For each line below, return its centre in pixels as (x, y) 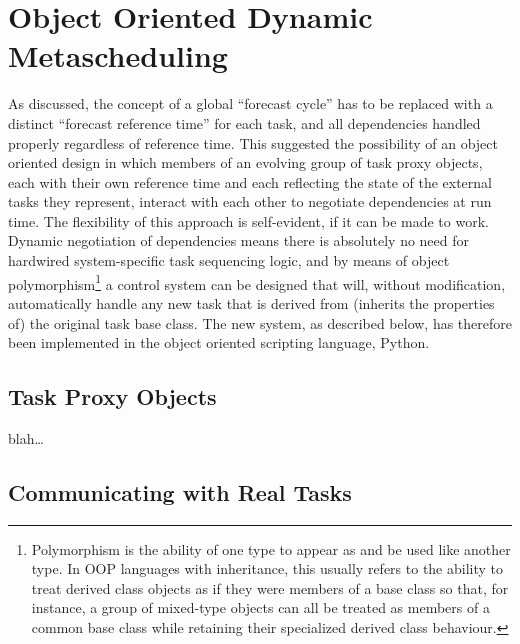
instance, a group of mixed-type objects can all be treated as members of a (260, 607)
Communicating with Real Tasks (180, 491)
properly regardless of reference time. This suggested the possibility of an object (253, 142)
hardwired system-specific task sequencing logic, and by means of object (229, 260)
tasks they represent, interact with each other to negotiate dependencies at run (250, 201)
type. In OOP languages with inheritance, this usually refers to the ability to (267, 568)
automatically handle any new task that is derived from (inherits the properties (251, 302)
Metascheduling (118, 55)
